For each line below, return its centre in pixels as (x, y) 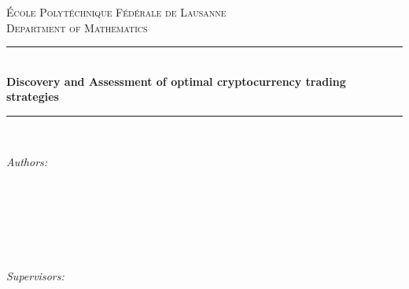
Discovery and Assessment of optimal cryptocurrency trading (176, 81)
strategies (33, 96)
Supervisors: (35, 276)
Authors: (27, 161)
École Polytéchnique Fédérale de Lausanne (116, 12)
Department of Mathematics (77, 27)
